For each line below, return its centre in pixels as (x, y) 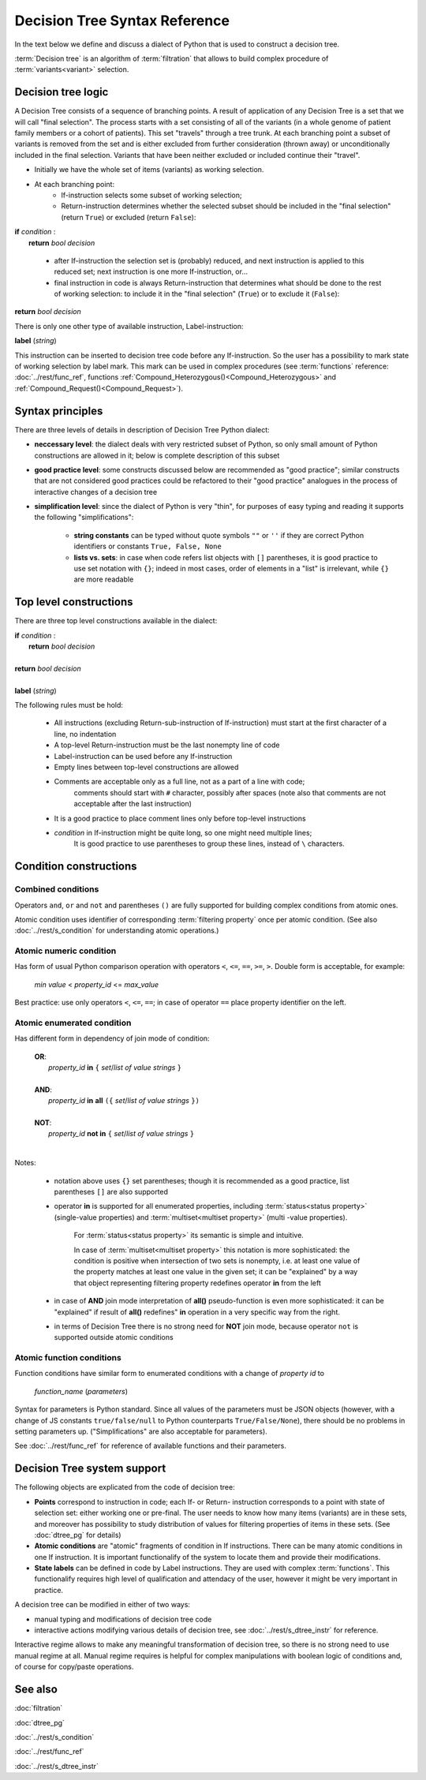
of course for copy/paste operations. (74, 1667)
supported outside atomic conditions (114, 1337)
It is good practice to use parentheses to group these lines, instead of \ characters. (209, 843)
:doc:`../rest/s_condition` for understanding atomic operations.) (117, 930)
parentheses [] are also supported (111, 1192)
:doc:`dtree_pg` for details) (78, 1535)
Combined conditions (57, 889)
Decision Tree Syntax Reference (122, 21)
